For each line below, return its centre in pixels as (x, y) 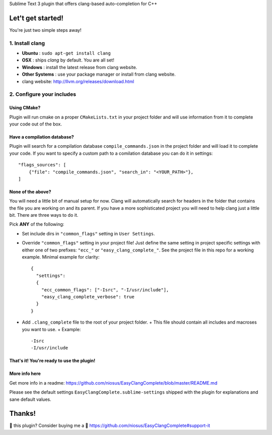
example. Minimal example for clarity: (61, 257)
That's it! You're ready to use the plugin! (52, 361)
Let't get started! (37, 18)
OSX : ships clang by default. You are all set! (68, 60)
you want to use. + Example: (51, 329)
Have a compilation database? (42, 137)
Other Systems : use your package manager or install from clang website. (99, 74)
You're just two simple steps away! (45, 30)
